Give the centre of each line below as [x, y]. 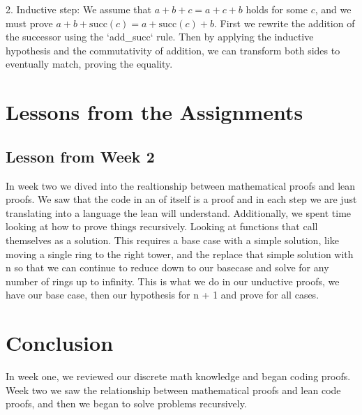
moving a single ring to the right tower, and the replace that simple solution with [180, 254]
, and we [333, 9]
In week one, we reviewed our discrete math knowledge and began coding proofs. [178, 376]
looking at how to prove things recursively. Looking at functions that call [162, 226]
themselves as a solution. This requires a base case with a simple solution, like [172, 240]
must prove [29, 23]
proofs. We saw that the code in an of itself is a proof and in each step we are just [181, 199]
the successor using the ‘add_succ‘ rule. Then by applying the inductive [160, 37]
